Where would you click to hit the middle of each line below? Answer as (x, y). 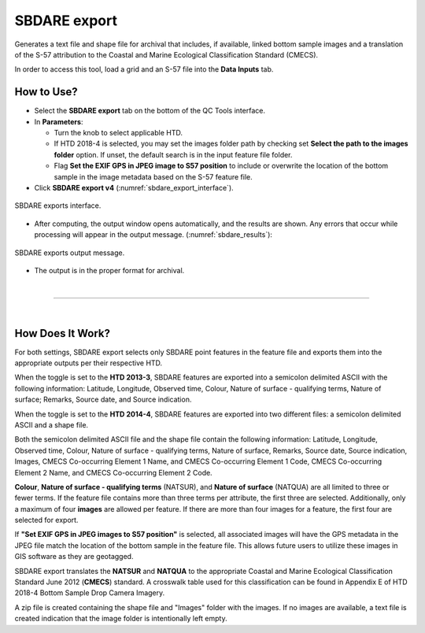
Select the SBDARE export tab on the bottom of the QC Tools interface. (150, 111)
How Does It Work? (62, 333)
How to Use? (46, 92)
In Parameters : (59, 121)
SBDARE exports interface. (58, 205)
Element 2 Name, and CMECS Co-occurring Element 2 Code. (113, 472)
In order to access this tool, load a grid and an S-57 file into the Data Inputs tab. (144, 69)
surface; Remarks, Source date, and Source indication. (103, 400)
